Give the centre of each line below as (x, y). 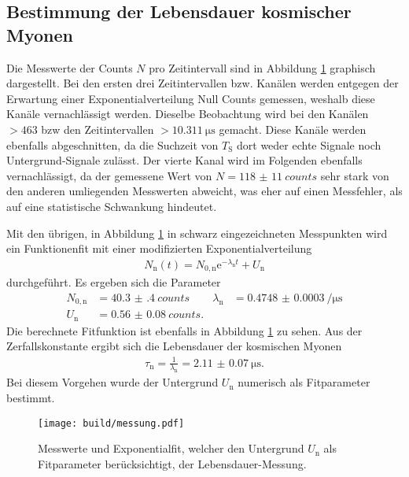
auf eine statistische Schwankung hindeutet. (112, 206)
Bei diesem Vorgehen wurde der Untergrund (112, 382)
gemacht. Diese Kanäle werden (293, 129)
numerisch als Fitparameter (304, 382)
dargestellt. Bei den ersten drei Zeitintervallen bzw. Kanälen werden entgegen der (203, 83)
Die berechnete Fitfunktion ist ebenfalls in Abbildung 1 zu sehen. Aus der (184, 330)
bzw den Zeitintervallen (98, 129)
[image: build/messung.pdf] (111, 423)
